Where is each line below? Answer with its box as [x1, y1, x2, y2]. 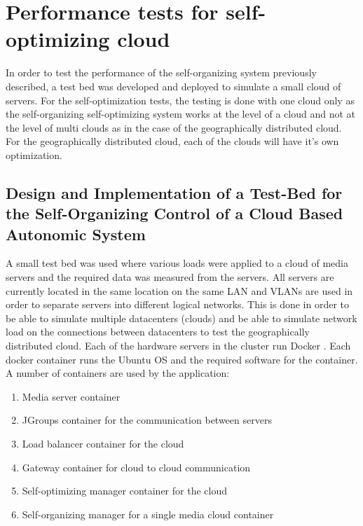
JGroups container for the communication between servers [22, 413, 272, 427]
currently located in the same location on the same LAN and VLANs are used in [6, 283, 353, 298]
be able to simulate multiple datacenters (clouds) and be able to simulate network [6, 310, 357, 325]
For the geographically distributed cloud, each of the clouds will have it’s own [6, 134, 339, 148]
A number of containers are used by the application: [6, 366, 230, 380]
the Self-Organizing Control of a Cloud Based [6, 202, 343, 224]
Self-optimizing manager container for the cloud [22, 483, 227, 498]
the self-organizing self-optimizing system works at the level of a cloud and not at [6, 106, 355, 121]
